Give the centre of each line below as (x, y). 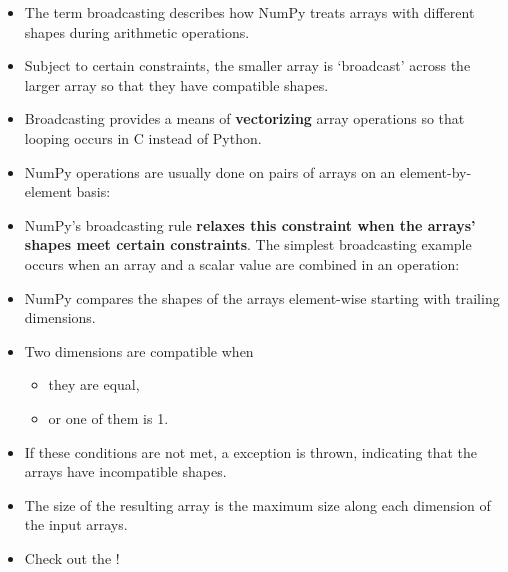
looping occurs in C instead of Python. (143, 137)
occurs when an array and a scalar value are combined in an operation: (242, 263)
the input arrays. (76, 524)
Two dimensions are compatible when (139, 350)
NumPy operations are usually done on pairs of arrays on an (210, 171)
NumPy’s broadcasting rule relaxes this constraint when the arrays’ (250, 224)
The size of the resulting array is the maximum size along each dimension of (257, 504)
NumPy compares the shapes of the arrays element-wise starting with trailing (262, 297)
